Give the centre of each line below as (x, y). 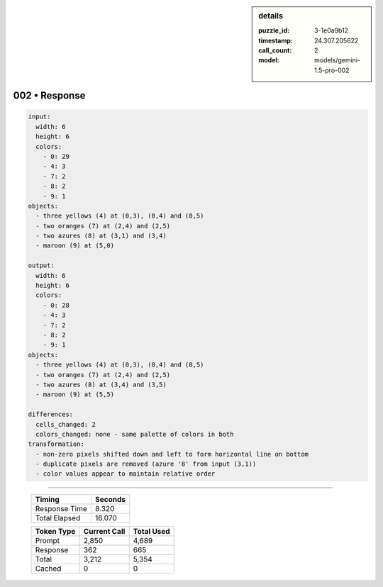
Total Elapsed (58, 518)
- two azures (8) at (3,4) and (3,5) (101, 384)
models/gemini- (338, 60)
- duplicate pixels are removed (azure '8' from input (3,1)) (146, 464)
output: (41, 265)
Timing (47, 500)
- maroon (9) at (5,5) (75, 395)
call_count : (275, 50)
